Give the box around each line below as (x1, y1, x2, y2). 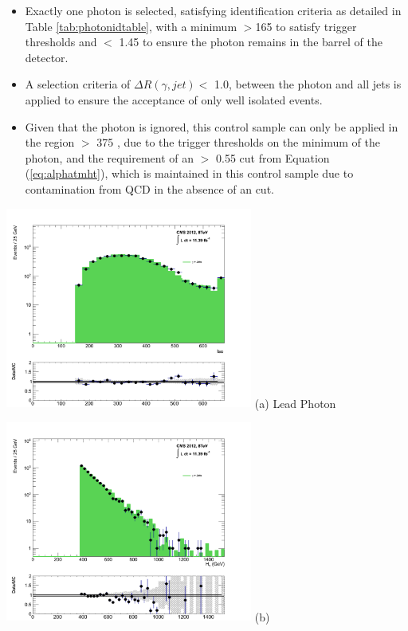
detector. (25, 49, 69, 65)
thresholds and (25, 33, 97, 50)
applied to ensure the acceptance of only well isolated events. (25, 91, 323, 108)
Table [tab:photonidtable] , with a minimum (25, 18, 237, 34)
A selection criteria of (25, 76, 131, 92)
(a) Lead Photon (254, 394, 336, 411)
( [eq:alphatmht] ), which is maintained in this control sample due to (25, 165, 354, 182)
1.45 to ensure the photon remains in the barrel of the (119, 33, 382, 50)
